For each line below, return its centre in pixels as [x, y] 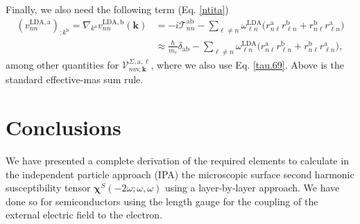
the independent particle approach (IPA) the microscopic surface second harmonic [180, 174]
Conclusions [63, 127]
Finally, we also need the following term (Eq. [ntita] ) [117, 9]
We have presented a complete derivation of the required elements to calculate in [177, 160]
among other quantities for [62, 64]
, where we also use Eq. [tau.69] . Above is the [247, 64]
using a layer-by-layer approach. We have [252, 188]
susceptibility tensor [48, 188]
